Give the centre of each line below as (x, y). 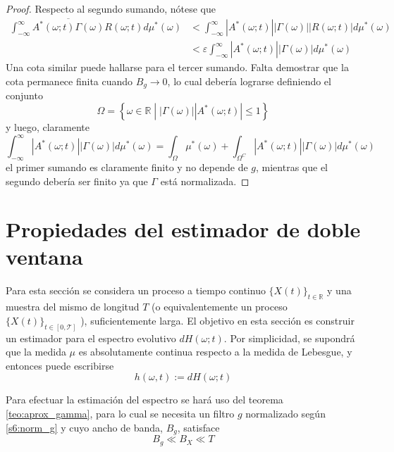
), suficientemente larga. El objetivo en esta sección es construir (217, 320)
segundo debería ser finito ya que (77, 181)
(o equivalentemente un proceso (220, 307)
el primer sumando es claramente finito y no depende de (127, 167)
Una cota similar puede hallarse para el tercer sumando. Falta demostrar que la (177, 67)
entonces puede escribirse (60, 365)
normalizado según (285, 414)
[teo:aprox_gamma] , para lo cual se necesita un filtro (120, 414)
